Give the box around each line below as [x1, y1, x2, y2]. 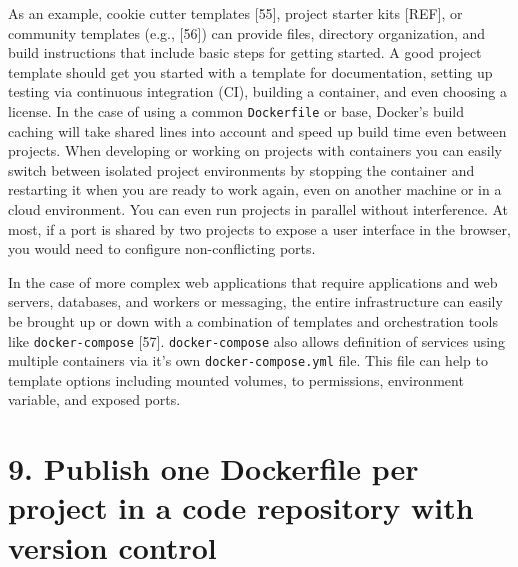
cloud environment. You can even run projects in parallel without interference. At [8, 199, 509, 219]
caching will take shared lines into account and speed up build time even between [8, 120, 507, 141]
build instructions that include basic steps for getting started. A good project [8, 42, 482, 63]
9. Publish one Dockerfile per [8, 448, 419, 489]
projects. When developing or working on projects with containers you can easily [8, 140, 503, 161]
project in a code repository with [8, 487, 474, 528]
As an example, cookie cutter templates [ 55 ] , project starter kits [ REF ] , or [8, 3, 463, 23]
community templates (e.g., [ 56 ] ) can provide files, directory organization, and [8, 22, 486, 43]
